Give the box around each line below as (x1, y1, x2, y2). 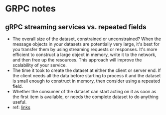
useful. (12, 99, 27, 105)
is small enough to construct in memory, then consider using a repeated (12, 78, 161, 84)
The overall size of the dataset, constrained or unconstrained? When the (12, 36, 161, 42)
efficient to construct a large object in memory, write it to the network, (12, 52, 157, 57)
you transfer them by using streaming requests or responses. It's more (12, 47, 158, 52)
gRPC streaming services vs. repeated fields (5, 23, 147, 31)
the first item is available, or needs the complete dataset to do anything (12, 94, 159, 100)
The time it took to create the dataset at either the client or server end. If (12, 67, 161, 73)
